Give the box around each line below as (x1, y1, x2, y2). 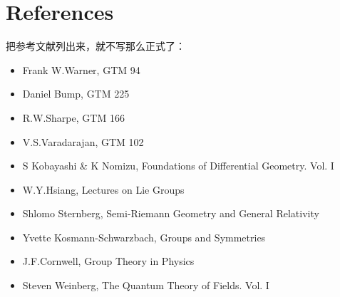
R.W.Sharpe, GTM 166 (22, 110, 125, 125)
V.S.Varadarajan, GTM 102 (22, 134, 144, 149)
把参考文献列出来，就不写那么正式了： (6, 38, 185, 53)
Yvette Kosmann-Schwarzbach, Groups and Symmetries (22, 229, 266, 244)
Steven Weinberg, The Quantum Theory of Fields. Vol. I (22, 278, 269, 293)
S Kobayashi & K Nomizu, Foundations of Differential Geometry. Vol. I (22, 158, 334, 173)
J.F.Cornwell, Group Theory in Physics (22, 254, 195, 269)
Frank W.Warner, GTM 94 (22, 62, 140, 77)
